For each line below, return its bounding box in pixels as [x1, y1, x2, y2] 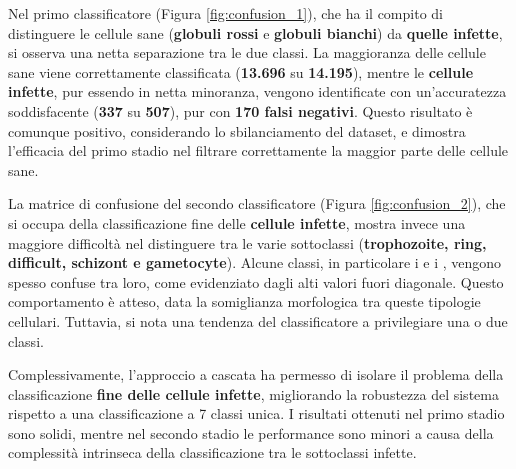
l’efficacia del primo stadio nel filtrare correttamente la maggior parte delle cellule [8, 140, 509, 161]
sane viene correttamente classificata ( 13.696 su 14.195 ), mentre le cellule [8, 61, 474, 82]
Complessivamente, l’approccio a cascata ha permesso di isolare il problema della [8, 364, 504, 385]
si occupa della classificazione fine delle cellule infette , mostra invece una [8, 212, 466, 233]
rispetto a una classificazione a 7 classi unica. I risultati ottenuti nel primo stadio [8, 403, 505, 424]
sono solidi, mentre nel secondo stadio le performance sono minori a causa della [8, 422, 494, 443]
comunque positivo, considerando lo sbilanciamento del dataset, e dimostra [8, 120, 466, 141]
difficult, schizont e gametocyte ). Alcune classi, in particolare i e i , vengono [8, 252, 502, 273]
